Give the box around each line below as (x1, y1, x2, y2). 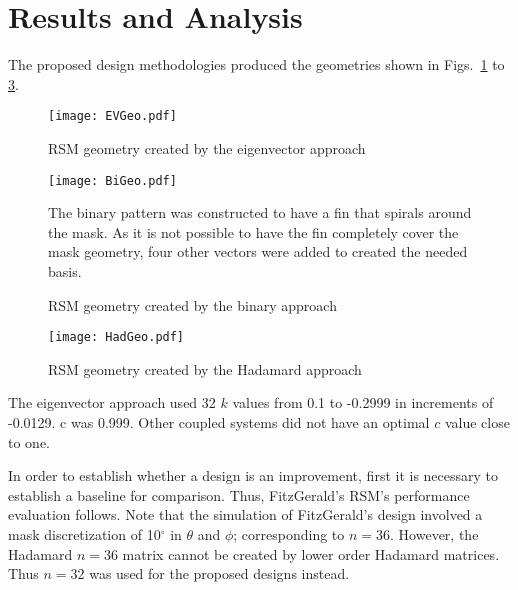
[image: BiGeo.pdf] (48, 173, 177, 188)
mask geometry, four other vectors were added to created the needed (48, 241, 468, 262)
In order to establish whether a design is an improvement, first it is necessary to (8, 465, 499, 486)
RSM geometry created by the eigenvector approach (48, 137, 366, 158)
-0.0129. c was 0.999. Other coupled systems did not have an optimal (8, 412, 430, 433)
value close (444, 412, 510, 433)
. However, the (390, 524, 479, 544)
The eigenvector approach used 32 (8, 392, 216, 413)
